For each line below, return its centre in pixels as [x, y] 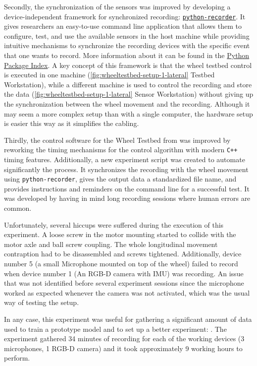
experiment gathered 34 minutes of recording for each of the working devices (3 [124, 338]
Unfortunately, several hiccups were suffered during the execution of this [114, 224]
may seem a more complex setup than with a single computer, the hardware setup [128, 113]
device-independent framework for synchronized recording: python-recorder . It [125, 16]
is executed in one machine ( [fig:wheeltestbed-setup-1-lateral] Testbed [109, 75]
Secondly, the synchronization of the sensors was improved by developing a [117, 6]
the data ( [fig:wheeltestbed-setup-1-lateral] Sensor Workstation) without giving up [129, 94]
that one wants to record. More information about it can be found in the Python [127, 55]
